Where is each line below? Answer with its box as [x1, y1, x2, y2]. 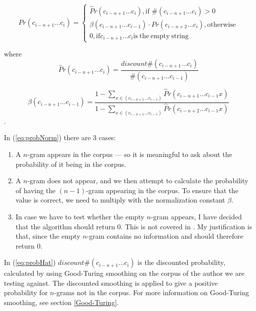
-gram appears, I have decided [151, 211, 242, 221]
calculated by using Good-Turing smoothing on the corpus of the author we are [4, 268, 245, 278]
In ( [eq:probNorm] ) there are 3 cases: [4, 132, 116, 143]
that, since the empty [15, 231, 81, 241]
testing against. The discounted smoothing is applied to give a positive [4, 277, 218, 288]
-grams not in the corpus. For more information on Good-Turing [54, 287, 249, 298]
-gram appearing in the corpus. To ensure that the [85, 185, 239, 195]
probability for [4, 287, 48, 298]
